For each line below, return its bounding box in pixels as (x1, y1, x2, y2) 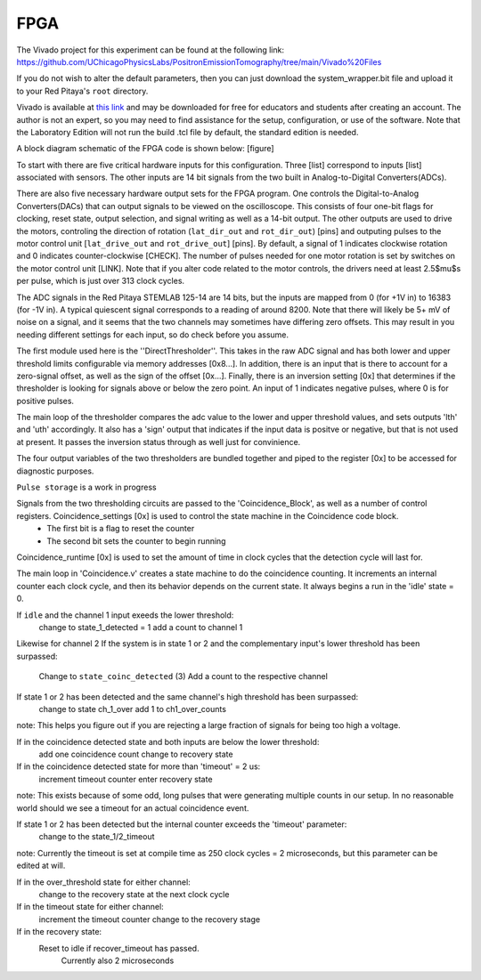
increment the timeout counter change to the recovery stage (38, 913, 261, 925)
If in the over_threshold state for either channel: (16, 877, 191, 887)
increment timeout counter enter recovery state (38, 773, 213, 784)
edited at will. (16, 860, 66, 871)
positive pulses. (16, 395, 75, 406)
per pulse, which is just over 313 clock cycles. (16, 276, 185, 287)
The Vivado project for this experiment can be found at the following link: (16, 45, 285, 55)
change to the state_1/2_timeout (38, 831, 155, 842)
